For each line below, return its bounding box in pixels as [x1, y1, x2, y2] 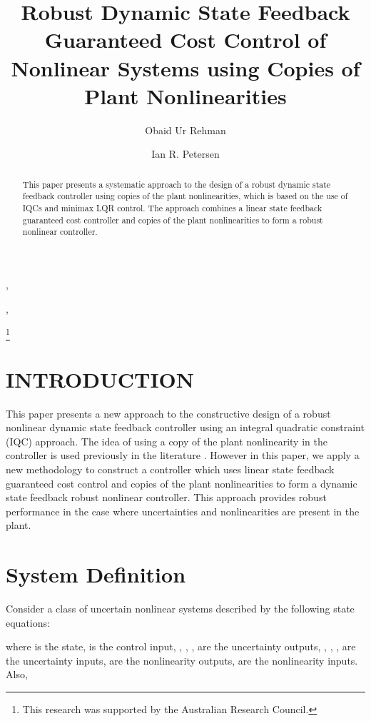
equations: [6, 615, 50, 630]
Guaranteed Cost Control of [44, 25, 327, 54]
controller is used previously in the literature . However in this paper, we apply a [6, 448, 360, 463]
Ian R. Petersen [151, 146, 220, 161]
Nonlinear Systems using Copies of [11, 53, 360, 82]
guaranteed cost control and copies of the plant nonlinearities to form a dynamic [6, 475, 357, 490]
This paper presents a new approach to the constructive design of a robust [6, 405, 331, 420]
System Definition [6, 560, 186, 589]
